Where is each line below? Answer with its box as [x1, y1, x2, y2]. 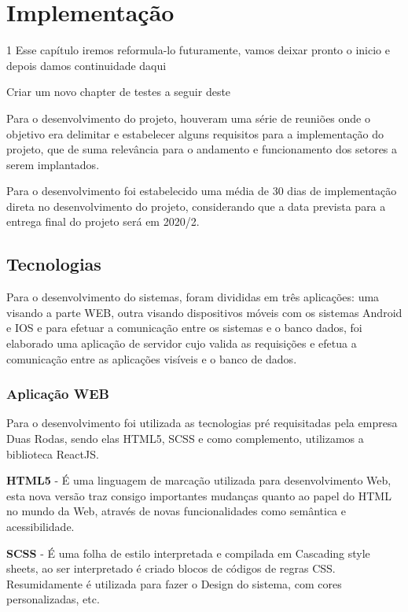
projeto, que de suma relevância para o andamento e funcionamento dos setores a [6, 141, 398, 157]
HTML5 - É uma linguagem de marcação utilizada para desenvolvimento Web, [6, 472, 391, 488]
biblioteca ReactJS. [6, 445, 99, 462]
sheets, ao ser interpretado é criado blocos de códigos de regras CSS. [6, 560, 336, 577]
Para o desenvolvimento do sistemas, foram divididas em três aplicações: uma [6, 289, 380, 305]
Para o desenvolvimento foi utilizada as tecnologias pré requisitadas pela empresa [6, 415, 398, 431]
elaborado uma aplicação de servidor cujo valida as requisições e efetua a [6, 335, 357, 352]
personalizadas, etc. [6, 591, 100, 607]
